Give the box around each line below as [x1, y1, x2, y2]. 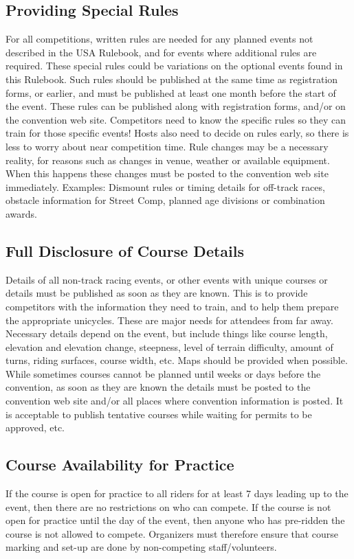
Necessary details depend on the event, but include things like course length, [5, 326, 328, 341]
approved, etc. [5, 420, 65, 435]
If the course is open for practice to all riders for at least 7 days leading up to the [5, 486, 349, 501]
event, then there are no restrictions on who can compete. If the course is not [5, 499, 331, 514]
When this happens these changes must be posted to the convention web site [5, 166, 329, 181]
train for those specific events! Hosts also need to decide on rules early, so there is [5, 126, 349, 140]
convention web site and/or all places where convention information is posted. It [5, 393, 344, 408]
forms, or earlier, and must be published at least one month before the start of [5, 85, 336, 100]
